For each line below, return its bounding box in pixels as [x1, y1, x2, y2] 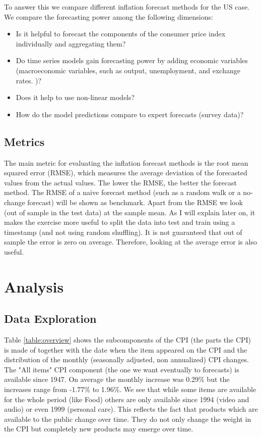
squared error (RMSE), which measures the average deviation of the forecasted [4, 167, 247, 178]
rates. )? [16, 75, 42, 85]
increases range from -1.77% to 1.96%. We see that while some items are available [4, 384, 256, 395]
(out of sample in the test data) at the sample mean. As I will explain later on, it [4, 207, 255, 217]
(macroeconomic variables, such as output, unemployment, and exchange [16, 65, 240, 75]
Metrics [4, 133, 45, 149]
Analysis [4, 276, 64, 297]
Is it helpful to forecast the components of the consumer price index [16, 28, 226, 39]
